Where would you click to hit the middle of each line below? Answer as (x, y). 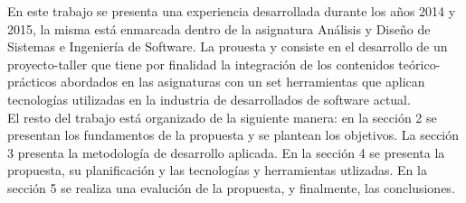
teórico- (419, 64)
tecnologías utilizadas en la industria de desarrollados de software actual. (209, 99)
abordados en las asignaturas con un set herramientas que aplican (243, 82)
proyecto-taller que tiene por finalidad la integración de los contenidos (201, 64)
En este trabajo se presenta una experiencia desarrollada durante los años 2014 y (232, 11)
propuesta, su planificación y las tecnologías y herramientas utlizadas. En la (217, 170)
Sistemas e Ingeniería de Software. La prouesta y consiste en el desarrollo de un (228, 46)
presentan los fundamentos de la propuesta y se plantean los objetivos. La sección (233, 135)
